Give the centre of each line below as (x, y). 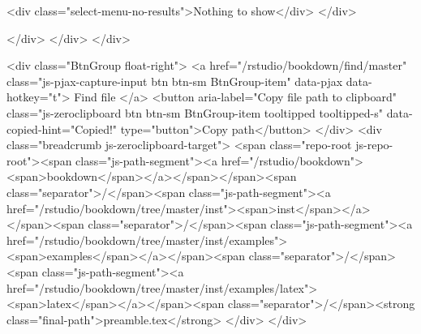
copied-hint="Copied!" (62, 128)
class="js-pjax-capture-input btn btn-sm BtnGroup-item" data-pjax (175, 81)
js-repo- (374, 145)
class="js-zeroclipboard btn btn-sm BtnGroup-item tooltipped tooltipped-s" (195, 112)
